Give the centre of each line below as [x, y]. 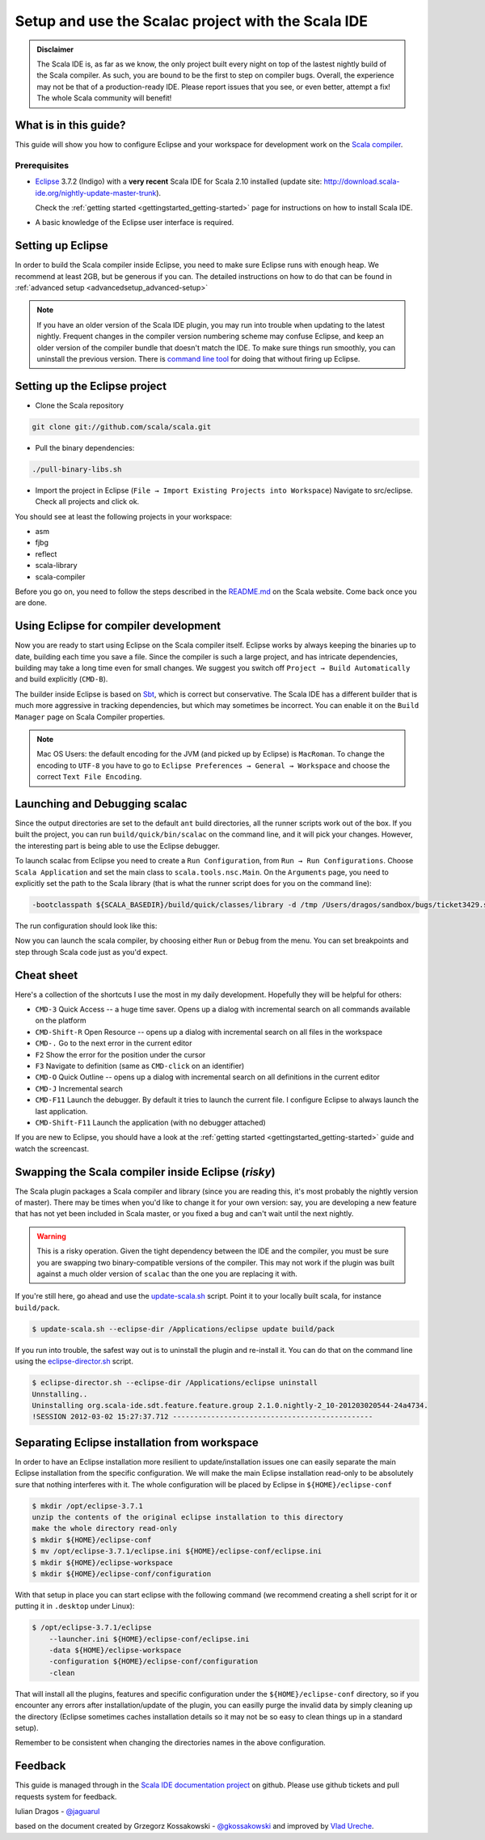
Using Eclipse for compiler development [118, 626]
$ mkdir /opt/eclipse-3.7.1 [87, 1506]
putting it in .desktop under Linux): [75, 1606]
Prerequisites [42, 165]
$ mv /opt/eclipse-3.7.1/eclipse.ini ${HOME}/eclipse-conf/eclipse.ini [177, 1551]
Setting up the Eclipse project [91, 386]
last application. [61, 1111]
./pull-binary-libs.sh [77, 469]
